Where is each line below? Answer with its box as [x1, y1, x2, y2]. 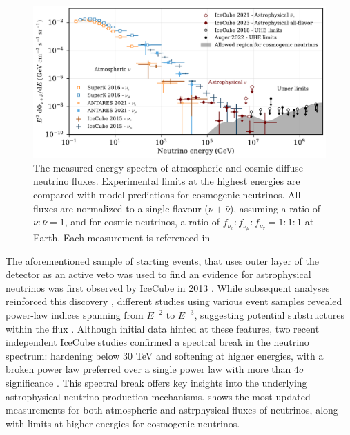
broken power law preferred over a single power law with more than [6, 362, 291, 376]
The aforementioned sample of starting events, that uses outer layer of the [6, 253, 319, 268]
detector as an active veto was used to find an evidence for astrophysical [6, 267, 311, 281]
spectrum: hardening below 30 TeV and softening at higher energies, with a [6, 348, 324, 362]
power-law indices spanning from [6, 308, 144, 322]
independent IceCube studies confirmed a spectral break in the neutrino [6, 335, 309, 349]
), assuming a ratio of [229, 201, 321, 215]
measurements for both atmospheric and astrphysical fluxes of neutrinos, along [6, 402, 338, 417]
